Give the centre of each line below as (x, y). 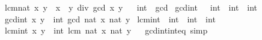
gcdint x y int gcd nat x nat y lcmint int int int (110, 19)
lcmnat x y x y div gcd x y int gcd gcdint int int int (131, 7)
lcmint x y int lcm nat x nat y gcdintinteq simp (106, 30)
